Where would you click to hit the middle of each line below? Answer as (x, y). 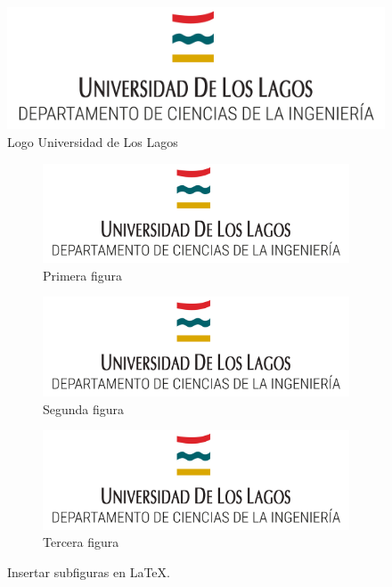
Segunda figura (84, 408)
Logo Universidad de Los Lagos (93, 142)
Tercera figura (81, 542)
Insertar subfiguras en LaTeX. (89, 571)
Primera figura (82, 275)
